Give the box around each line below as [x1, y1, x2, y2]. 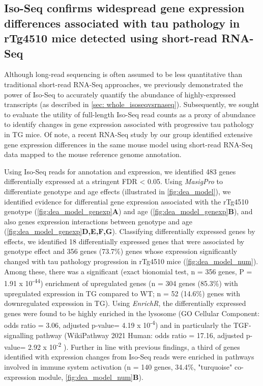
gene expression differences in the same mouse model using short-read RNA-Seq [4, 139, 253, 149]
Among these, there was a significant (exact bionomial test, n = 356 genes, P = [4, 266, 252, 276]
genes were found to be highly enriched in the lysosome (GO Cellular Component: [4, 307, 260, 318]
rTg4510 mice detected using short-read [4, 30, 218, 46]
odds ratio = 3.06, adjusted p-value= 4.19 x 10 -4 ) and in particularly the [4, 318, 231, 330]
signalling [4, 329, 34, 340]
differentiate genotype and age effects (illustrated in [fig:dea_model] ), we [4, 186, 231, 196]
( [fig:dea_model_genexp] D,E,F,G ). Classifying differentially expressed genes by [4, 226, 255, 237]
